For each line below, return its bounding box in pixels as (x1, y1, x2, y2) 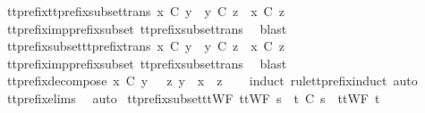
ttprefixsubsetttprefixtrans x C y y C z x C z (6, 36, 285, 55)
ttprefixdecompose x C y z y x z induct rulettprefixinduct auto (6, 71, 418, 90)
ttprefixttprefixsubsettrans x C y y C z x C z (6, 2, 285, 20)
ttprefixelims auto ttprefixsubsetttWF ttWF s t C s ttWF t (6, 88, 380, 107)
